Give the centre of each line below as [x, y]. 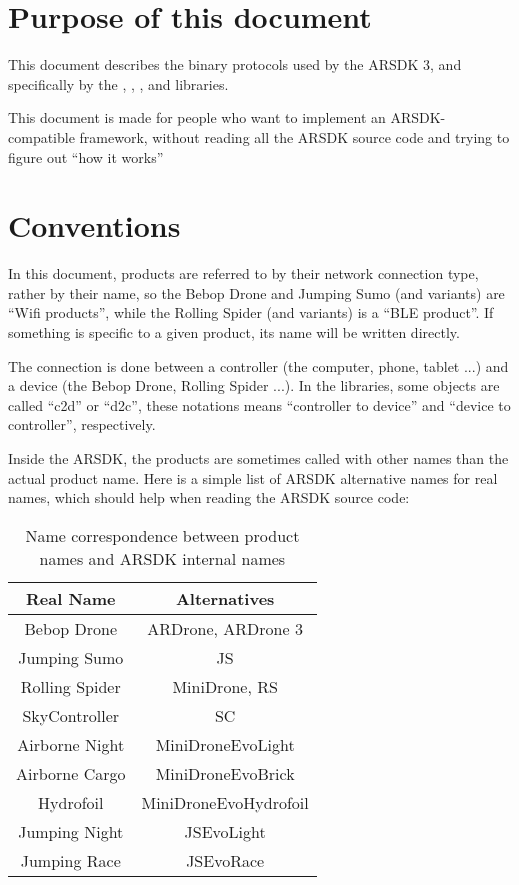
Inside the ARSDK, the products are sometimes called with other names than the [258, 457]
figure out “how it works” [86, 156]
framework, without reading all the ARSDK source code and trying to [294, 136]
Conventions [94, 225]
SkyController [71, 715]
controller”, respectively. [82, 424]
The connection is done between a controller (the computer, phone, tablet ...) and [258, 365]
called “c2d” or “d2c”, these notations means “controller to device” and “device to [259, 404]
